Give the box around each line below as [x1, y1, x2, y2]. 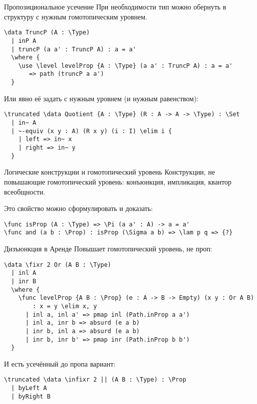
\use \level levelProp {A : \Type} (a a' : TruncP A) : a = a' [18, 62, 233, 69]
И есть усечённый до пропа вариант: [4, 358, 116, 369]
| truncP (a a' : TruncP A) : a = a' [11, 45, 136, 53]
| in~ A [11, 119, 36, 127]
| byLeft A [11, 385, 47, 392]
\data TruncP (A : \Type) [4, 29, 90, 36]
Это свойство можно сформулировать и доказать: [4, 203, 153, 213]
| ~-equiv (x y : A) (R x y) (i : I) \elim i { [11, 127, 172, 135]
